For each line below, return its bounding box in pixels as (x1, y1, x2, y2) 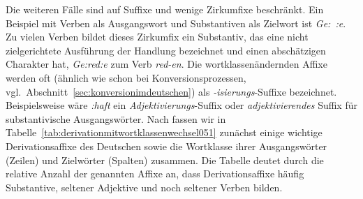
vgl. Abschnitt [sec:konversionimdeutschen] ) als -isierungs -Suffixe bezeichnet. (6, 84, 337, 98)
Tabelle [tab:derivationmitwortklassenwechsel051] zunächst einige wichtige (6, 125, 323, 140)
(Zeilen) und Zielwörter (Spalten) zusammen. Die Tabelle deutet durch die (6, 152, 324, 167)
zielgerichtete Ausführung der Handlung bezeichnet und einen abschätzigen (6, 43, 326, 57)
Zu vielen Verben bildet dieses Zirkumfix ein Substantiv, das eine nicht (6, 29, 309, 44)
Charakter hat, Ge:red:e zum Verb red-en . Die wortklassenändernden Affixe (6, 57, 327, 71)
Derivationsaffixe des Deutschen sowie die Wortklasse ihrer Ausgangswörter (6, 138, 327, 153)
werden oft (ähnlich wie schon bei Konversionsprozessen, (6, 70, 246, 84)
